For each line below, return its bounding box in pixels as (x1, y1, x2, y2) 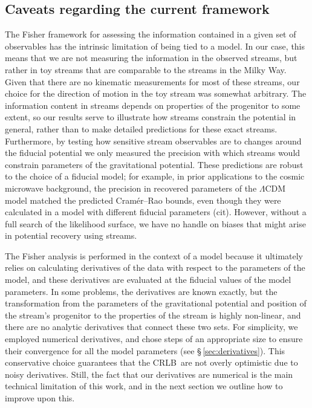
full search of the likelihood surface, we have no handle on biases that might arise (5, 217, 306, 230)
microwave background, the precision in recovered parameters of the (5, 181, 257, 194)
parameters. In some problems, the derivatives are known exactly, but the (5, 285, 278, 297)
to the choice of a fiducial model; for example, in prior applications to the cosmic (5, 170, 305, 183)
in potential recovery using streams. (5, 229, 137, 242)
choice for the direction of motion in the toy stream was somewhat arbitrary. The (5, 87, 307, 100)
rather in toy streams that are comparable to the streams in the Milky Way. (5, 63, 287, 76)
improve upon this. (5, 392, 75, 404)
